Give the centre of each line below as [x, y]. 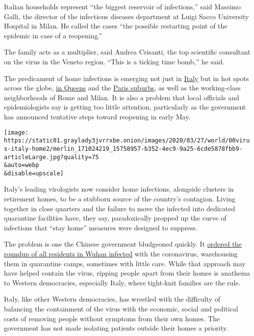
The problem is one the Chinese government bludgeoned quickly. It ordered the [123, 244]
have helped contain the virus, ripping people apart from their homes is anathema [127, 273]
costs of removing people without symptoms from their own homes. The [112, 318]
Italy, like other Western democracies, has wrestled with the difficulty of [112, 299]
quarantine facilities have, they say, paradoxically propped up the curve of [115, 218]
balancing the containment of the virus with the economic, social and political [121, 308]
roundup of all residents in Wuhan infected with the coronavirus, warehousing [121, 254]
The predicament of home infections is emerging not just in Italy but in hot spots [127, 78]
